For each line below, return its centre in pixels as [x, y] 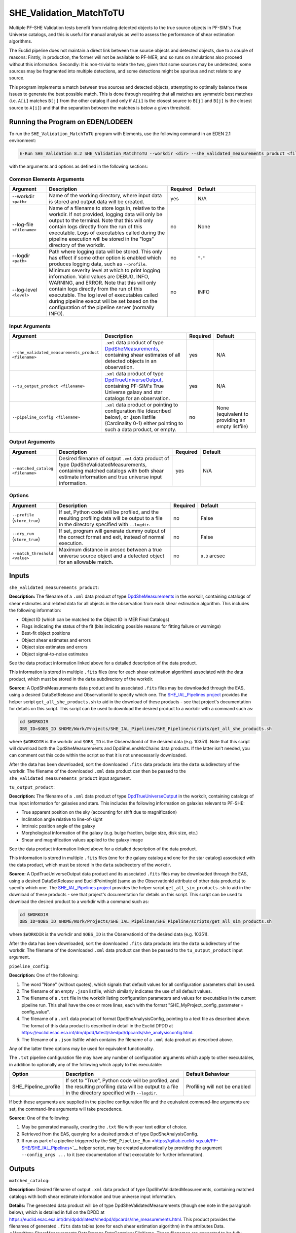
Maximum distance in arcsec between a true [111, 549]
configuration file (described [138, 411]
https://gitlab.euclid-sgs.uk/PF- [186, 1141]
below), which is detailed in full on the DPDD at [57, 1212]
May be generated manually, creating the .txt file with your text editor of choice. [104, 1127]
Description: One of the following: [44, 975]
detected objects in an [130, 361]
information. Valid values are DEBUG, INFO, [99, 277]
